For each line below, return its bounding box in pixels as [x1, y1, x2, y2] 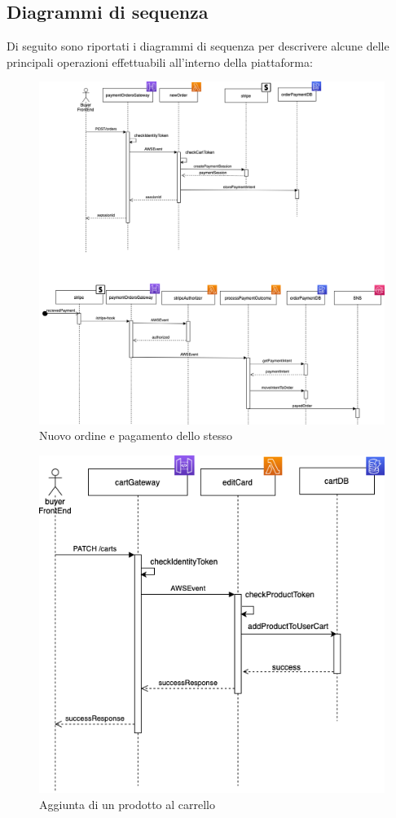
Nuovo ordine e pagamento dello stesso [39, 427, 233, 444]
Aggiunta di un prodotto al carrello [39, 795, 215, 812]
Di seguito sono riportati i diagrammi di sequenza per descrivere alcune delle [7, 37, 389, 55]
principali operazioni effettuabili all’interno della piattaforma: [7, 53, 313, 70]
